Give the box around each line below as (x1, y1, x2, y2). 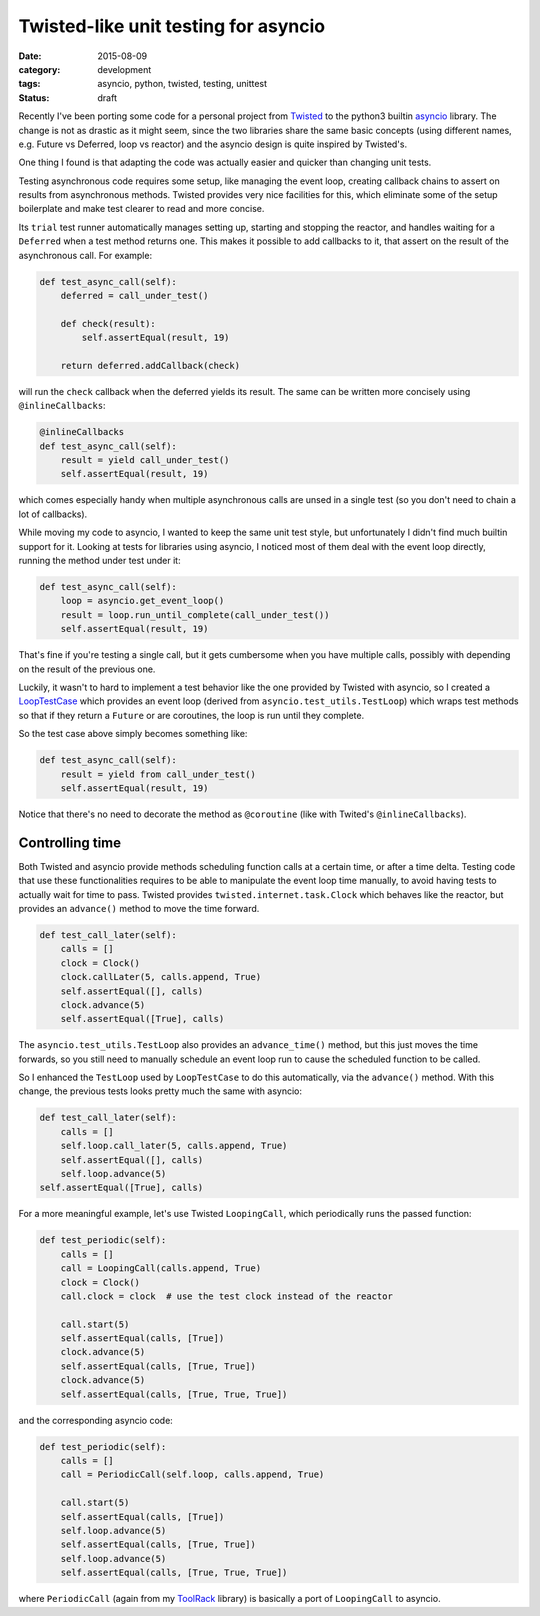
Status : (18, 91, 50, 104)
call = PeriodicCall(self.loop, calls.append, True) (60, 1469, 325, 1480)
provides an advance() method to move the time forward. (18, 902, 260, 914)
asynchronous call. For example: (18, 249, 153, 261)
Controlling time (18, 834, 122, 851)
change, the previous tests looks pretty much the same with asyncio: (18, 1085, 302, 1097)
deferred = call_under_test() (60, 290, 209, 301)
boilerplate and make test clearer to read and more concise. (18, 203, 265, 215)
